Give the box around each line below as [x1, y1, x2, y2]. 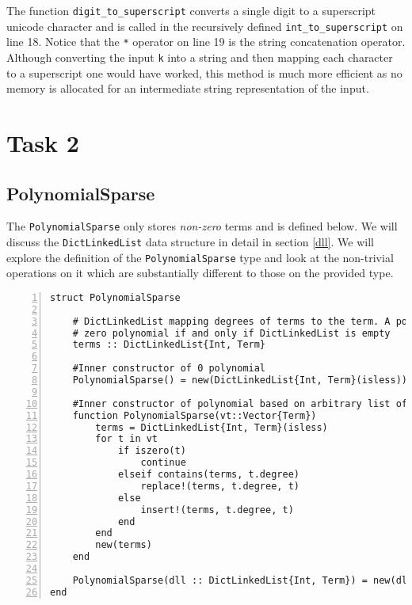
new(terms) [95, 539, 152, 551]
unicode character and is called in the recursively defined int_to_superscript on [6, 17, 403, 34]
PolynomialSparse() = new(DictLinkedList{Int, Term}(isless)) [72, 375, 408, 386]
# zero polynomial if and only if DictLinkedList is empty [72, 327, 391, 339]
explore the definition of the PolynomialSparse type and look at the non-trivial [6, 249, 394, 265]
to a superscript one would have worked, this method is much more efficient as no [6, 64, 402, 81]
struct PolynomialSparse [50, 291, 181, 303]
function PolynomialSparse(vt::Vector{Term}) [72, 409, 317, 421]
